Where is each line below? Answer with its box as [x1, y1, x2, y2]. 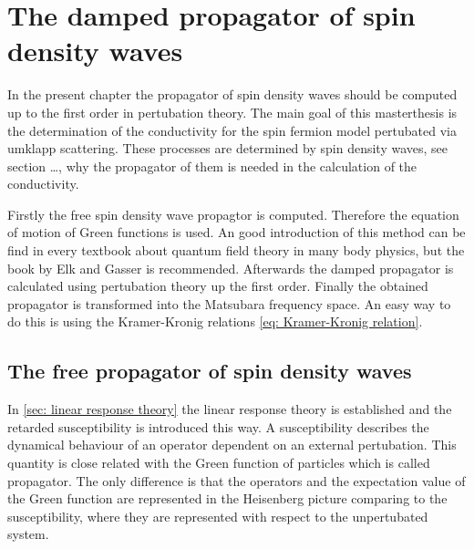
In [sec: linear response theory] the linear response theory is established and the [7, 399, 452, 419]
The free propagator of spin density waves [7, 357, 412, 385]
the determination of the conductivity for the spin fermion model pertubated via [7, 120, 458, 140]
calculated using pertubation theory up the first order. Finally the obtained [7, 276, 428, 295]
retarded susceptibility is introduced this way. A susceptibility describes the [7, 417, 429, 436]
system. [7, 524, 49, 544]
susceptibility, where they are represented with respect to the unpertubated [7, 506, 428, 525]
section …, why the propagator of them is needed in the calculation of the [7, 156, 417, 175]
